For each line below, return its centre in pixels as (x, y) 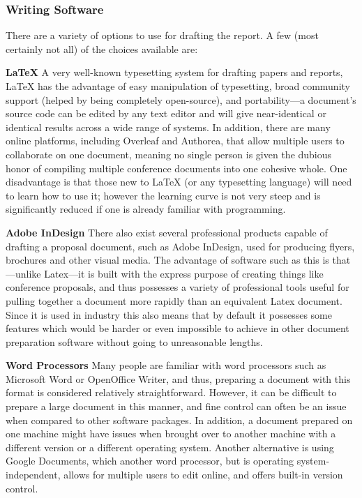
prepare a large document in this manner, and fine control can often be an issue (176, 406)
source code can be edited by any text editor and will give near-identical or (166, 113)
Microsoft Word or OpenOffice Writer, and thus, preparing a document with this (178, 378)
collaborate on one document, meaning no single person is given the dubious (169, 154)
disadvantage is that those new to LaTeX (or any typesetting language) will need (179, 182)
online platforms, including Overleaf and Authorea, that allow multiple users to (175, 141)
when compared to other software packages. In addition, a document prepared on (179, 420)
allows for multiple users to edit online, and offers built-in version (203, 475)
